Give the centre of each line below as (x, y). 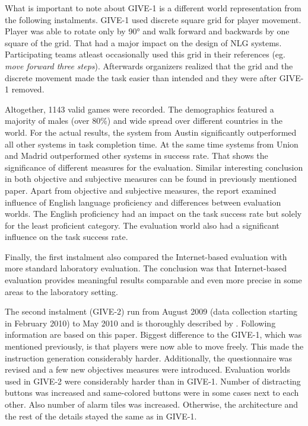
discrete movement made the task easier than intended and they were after (141, 77)
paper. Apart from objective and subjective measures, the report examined (141, 190)
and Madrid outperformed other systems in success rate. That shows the (136, 156)
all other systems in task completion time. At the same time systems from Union (152, 144)
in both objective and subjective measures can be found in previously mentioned (151, 179)
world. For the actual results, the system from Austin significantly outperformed (151, 132)
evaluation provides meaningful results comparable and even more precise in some (153, 280)
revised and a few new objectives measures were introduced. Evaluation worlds (148, 369)
